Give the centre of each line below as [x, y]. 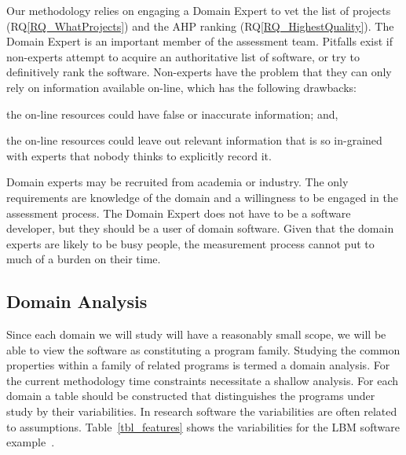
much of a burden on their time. [84, 259]
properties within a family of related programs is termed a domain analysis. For [198, 365]
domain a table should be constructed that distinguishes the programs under [191, 396]
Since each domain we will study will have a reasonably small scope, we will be [196, 334]
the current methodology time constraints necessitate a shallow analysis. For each [203, 380]
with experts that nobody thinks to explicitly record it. [139, 155]
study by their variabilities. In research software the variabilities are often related [202, 411]
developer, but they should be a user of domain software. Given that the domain [200, 228]
